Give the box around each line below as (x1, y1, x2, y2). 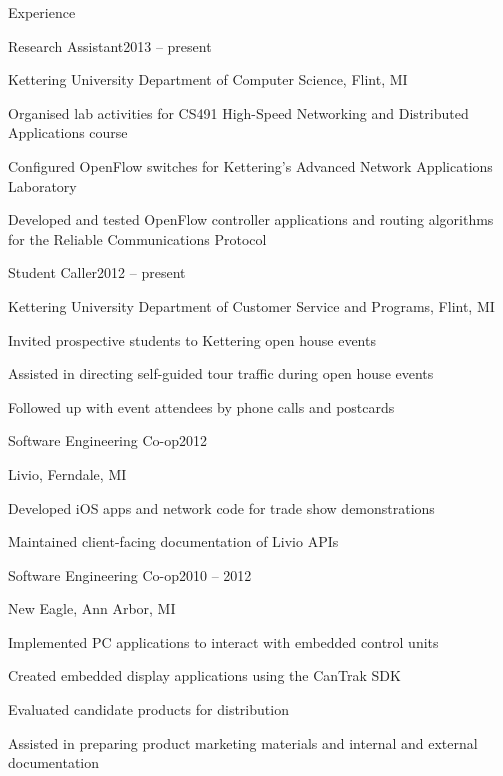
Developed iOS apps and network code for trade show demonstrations (8, 497, 435, 518)
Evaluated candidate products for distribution (8, 699, 289, 720)
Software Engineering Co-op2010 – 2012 (8, 564, 252, 585)
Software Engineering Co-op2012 (8, 430, 208, 451)
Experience (8, 2, 76, 22)
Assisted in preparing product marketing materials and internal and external (8, 732, 478, 753)
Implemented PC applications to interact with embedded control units (8, 631, 439, 652)
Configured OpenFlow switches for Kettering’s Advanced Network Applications (8, 155, 493, 176)
